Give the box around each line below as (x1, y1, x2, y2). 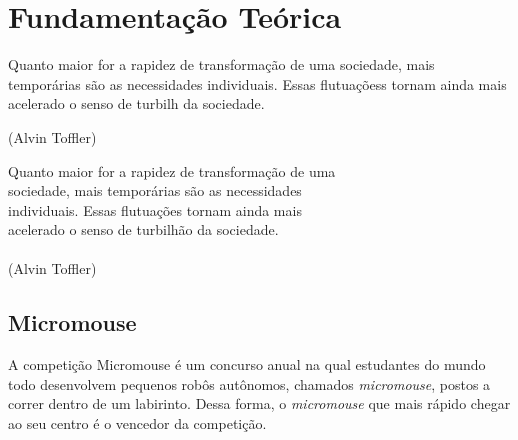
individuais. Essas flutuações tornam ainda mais (8, 199, 302, 220)
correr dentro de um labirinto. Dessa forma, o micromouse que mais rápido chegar (8, 393, 511, 414)
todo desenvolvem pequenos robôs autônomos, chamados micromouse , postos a (8, 373, 491, 394)
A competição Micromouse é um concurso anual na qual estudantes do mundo (8, 354, 486, 375)
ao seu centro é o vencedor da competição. (8, 413, 267, 434)
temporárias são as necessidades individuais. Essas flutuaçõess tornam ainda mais (8, 73, 507, 94)
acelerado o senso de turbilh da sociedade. (8, 93, 265, 114)
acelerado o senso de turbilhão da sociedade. (8, 219, 279, 240)
